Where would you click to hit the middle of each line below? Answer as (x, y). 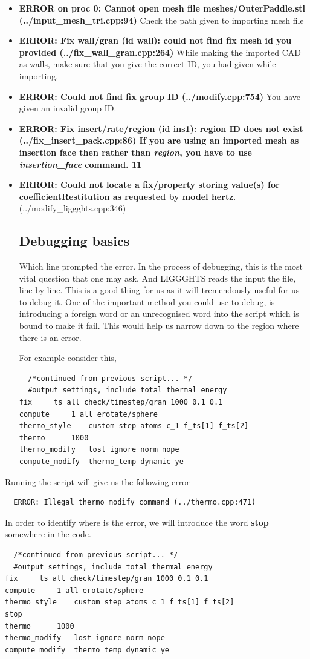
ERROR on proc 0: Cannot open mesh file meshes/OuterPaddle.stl (162, 8)
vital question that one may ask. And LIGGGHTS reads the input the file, (157, 278)
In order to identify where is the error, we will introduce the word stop (137, 522)
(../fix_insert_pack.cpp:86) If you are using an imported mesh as (159, 140)
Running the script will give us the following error (97, 481)
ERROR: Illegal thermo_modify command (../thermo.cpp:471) (135, 502)
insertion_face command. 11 (80, 164)
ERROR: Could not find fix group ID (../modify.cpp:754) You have (160, 96)
